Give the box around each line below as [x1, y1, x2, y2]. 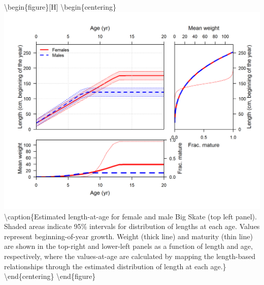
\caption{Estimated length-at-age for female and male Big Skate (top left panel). [4, 211, 257, 221]
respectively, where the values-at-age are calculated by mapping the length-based [4, 250, 255, 261]
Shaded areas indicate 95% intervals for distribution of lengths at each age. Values [4, 221, 260, 232]
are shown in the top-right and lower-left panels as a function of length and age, [4, 241, 253, 251]
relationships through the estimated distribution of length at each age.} [4, 261, 226, 271]
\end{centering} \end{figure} [4, 271, 96, 281]
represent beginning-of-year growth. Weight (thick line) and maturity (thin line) [4, 231, 253, 241]
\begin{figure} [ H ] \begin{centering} [4, 2, 117, 12]
